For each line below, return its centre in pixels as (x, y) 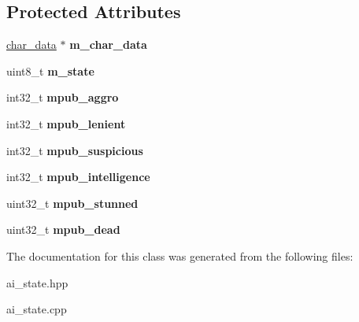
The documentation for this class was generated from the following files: (180, 255)
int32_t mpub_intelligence (78, 177)
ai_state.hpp (37, 282)
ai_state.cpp (37, 309)
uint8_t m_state (50, 70)
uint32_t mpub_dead (63, 229)
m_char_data (108, 44)
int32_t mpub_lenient (66, 123)
